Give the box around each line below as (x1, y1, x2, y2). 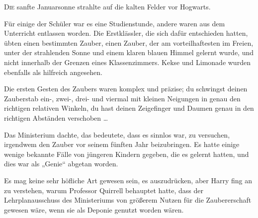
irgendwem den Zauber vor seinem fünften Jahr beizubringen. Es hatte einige (4, 139, 240, 149)
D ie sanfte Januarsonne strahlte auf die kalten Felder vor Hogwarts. (4, 1, 211, 11)
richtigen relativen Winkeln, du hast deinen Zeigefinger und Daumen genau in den (4, 103, 254, 113)
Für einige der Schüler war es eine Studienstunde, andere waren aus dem (4, 18, 225, 28)
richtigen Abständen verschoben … (4, 112, 108, 123)
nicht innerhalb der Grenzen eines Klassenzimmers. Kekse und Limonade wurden (4, 57, 251, 67)
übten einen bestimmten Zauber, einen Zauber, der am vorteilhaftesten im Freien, (4, 37, 254, 48)
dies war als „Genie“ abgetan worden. (4, 158, 118, 169)
